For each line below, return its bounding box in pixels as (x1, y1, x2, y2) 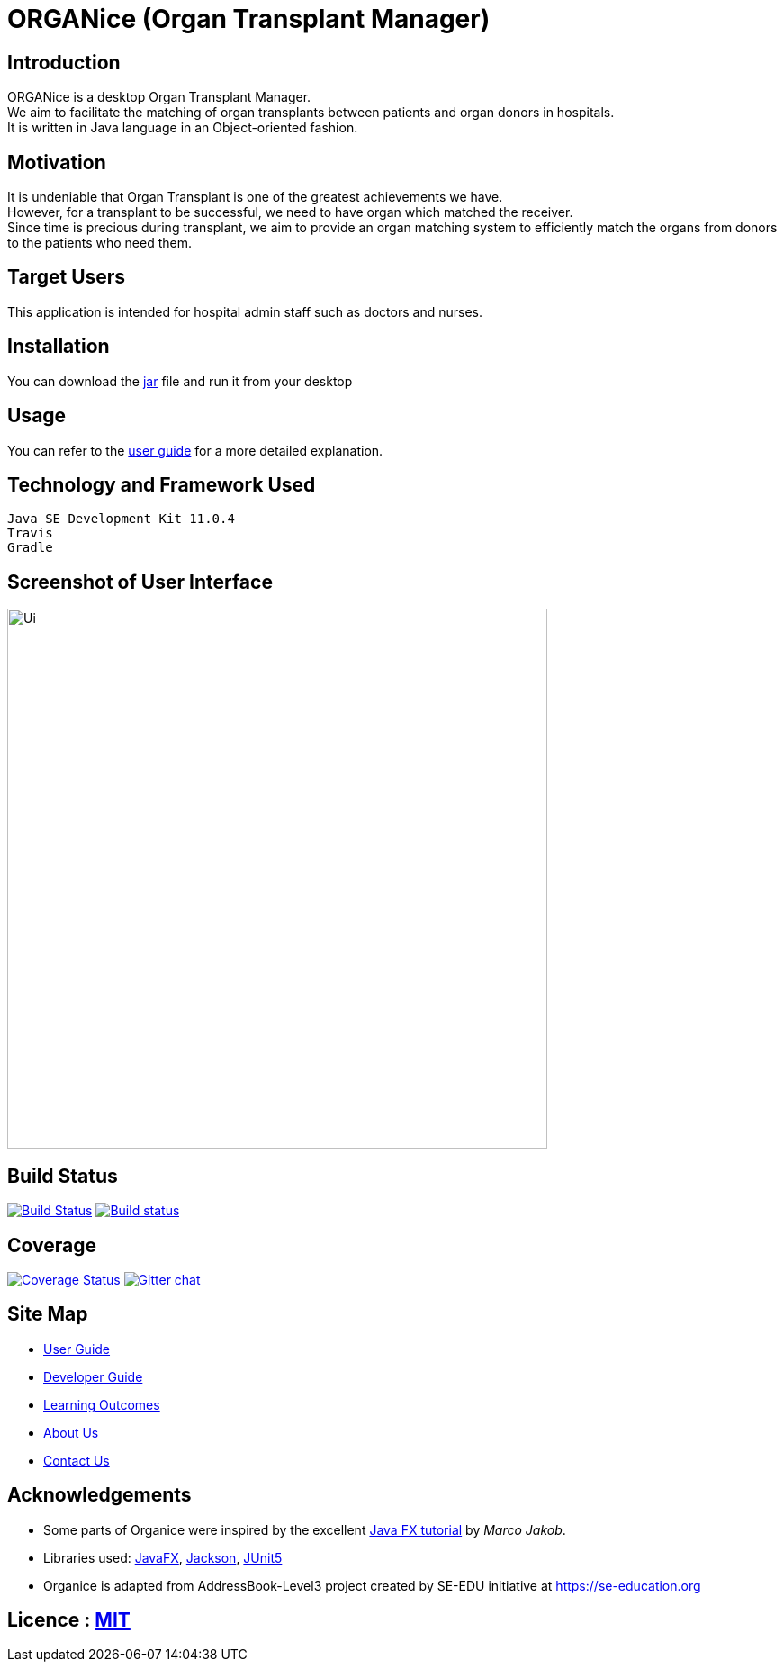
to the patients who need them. (7, 235, 192, 251)
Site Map (7, 1303, 88, 1326)
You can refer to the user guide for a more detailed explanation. (7, 442, 383, 458)
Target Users (7, 266, 126, 289)
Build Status (7, 1164, 118, 1187)
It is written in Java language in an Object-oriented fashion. (7, 120, 358, 136)
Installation (7, 335, 110, 358)
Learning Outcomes (43, 1396, 160, 1412)
